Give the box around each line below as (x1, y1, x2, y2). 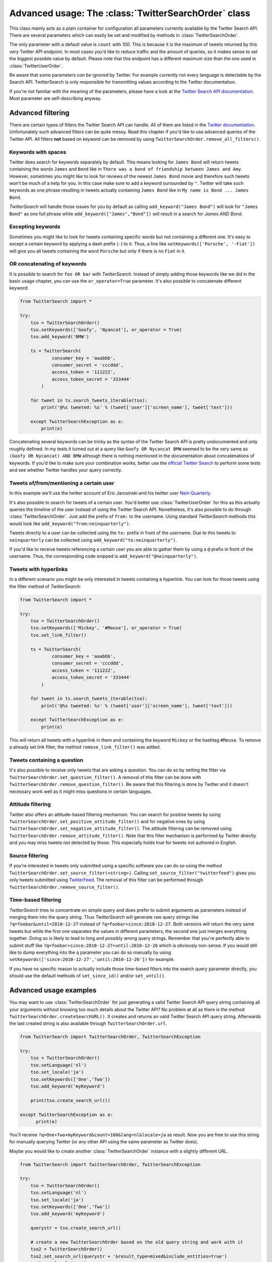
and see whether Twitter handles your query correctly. (9, 467, 122, 473)
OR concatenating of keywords (9, 260, 87, 268)
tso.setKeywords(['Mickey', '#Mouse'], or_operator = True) (30, 625, 182, 631)
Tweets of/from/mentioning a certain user (9, 480, 114, 487)
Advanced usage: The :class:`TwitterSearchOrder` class (9, 8, 250, 19)
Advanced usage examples (9, 986, 97, 994)
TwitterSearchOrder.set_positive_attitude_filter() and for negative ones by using (9, 818, 205, 825)
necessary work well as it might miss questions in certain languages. (9, 788, 152, 795)
